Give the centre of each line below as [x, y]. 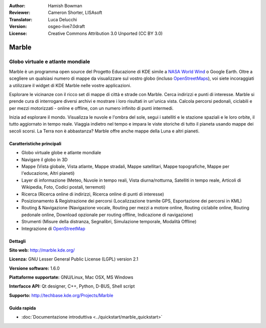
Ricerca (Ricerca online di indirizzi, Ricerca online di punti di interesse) [93, 194]
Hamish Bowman [65, 6]
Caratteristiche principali [35, 143]
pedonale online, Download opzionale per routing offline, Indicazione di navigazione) [107, 215]
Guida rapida [23, 308]
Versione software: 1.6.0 [34, 268]
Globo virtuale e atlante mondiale [50, 62]
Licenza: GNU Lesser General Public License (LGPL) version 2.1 [74, 259]
